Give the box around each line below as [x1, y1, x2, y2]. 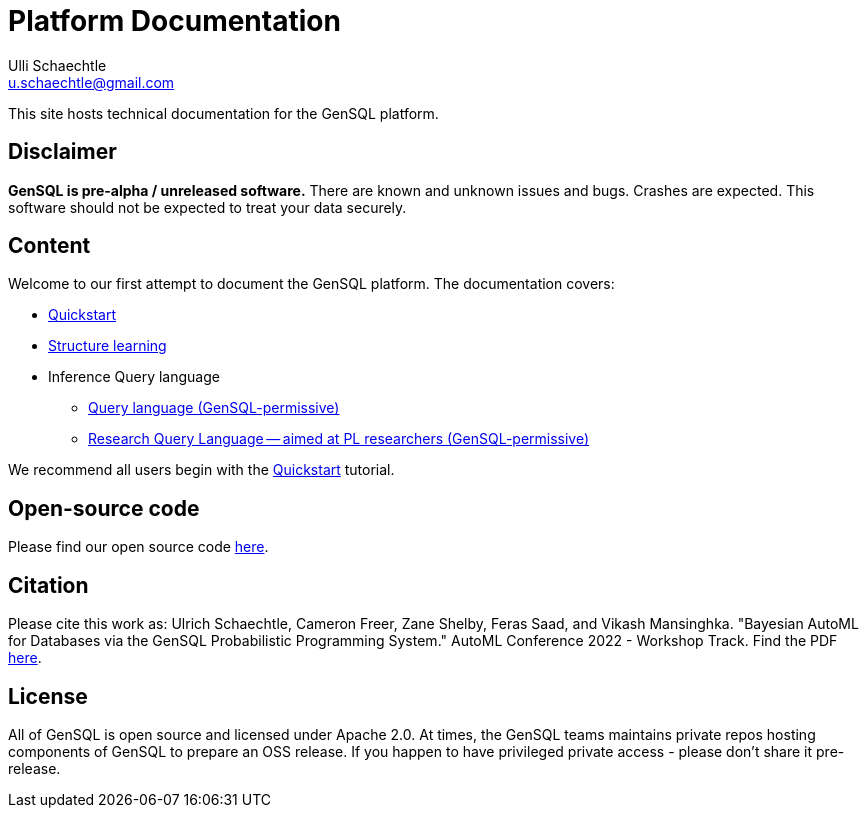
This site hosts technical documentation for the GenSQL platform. [8, 104, 439, 122]
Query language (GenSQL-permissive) [88, 399, 340, 417]
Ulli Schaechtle [8, 56, 107, 74]
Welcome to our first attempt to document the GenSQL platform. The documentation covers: [8, 275, 615, 293]
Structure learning [48, 337, 167, 355]
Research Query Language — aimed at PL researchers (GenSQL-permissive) [88, 430, 590, 448]
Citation [8, 572, 89, 598]
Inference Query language [48, 368, 220, 386]
